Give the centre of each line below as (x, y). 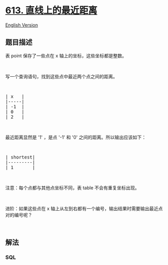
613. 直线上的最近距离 (51, 10)
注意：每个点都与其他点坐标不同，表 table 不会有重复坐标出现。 (72, 188)
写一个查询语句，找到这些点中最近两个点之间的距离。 (61, 76)
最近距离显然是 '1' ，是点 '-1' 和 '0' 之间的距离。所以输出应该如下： (76, 137)
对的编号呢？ (19, 215)
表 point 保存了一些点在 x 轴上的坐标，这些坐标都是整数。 (66, 56)
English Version (22, 25)
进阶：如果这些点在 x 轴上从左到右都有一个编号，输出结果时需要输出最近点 (84, 208)
